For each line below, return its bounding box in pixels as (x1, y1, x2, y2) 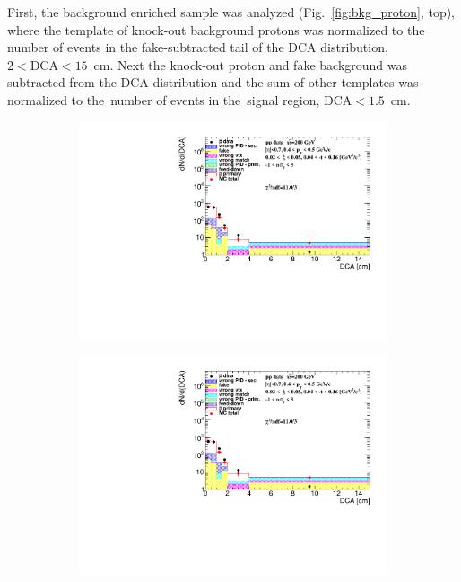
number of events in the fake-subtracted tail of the (7, 38, 284, 57)
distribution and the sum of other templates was (152, 73, 419, 92)
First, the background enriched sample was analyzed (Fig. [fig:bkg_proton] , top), (7, 3, 456, 21)
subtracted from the (7, 73, 117, 92)
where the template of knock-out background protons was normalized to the (7, 20, 425, 39)
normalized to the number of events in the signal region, (7, 90, 320, 109)
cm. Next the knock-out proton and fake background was (93, 55, 408, 74)
